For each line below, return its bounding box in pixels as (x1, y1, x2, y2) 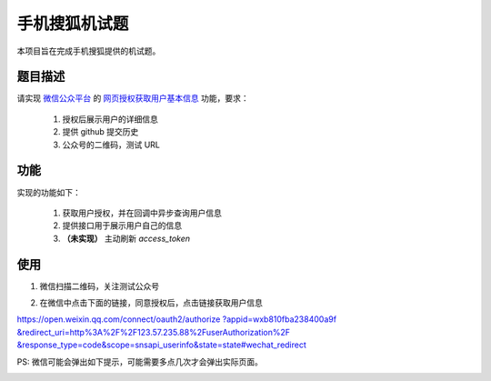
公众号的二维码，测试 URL (62, 139, 161, 150)
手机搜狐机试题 (16, 14, 129, 34)
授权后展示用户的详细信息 (62, 114, 158, 125)
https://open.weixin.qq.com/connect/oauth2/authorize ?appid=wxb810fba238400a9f (16, 314, 336, 325)
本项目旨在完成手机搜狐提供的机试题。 (16, 45, 161, 56)
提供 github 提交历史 (62, 126, 139, 137)
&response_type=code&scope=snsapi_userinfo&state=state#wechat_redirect (16, 339, 306, 350)
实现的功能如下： (16, 186, 81, 197)
